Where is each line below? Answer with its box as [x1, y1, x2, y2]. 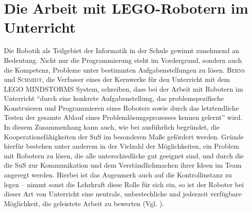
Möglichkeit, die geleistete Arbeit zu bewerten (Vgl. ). [4, 198, 164, 208]
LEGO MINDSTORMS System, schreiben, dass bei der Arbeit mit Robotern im [4, 83, 243, 94]
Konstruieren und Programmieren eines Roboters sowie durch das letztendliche [4, 102, 239, 113]
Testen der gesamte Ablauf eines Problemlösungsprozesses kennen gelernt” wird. [4, 112, 243, 122]
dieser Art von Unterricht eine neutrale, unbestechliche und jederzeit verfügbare [4, 189, 242, 199]
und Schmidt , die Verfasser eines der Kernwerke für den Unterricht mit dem [4, 74, 230, 84]
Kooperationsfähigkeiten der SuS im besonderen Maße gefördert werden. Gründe [4, 131, 244, 141]
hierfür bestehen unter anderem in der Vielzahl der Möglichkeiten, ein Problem [4, 141, 239, 151]
